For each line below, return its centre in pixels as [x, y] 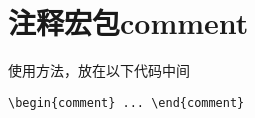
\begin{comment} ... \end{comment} [126, 102]
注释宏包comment [128, 22]
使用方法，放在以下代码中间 [99, 70]
